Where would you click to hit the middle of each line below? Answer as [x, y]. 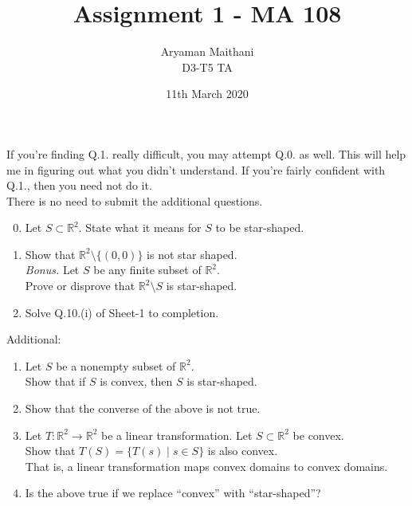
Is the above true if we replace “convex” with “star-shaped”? [173, 493]
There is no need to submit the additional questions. [135, 200]
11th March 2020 [207, 94]
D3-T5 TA [207, 67]
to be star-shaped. [260, 228]
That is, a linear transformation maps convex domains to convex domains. [206, 466]
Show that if [55, 381]
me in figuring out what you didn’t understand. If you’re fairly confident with [196, 169]
